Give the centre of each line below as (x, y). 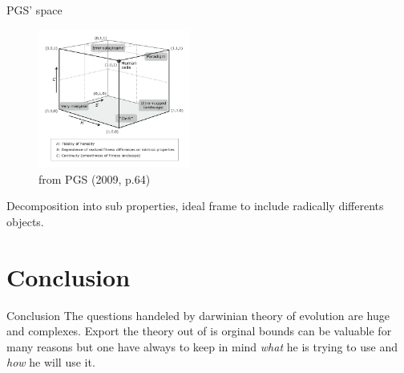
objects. (25, 221)
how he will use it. (51, 362)
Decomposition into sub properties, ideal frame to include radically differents (195, 206)
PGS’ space (34, 10)
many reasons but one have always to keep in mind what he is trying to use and (202, 346)
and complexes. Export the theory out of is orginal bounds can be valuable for (199, 331)
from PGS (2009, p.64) (95, 178)
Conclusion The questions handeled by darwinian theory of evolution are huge (198, 315)
